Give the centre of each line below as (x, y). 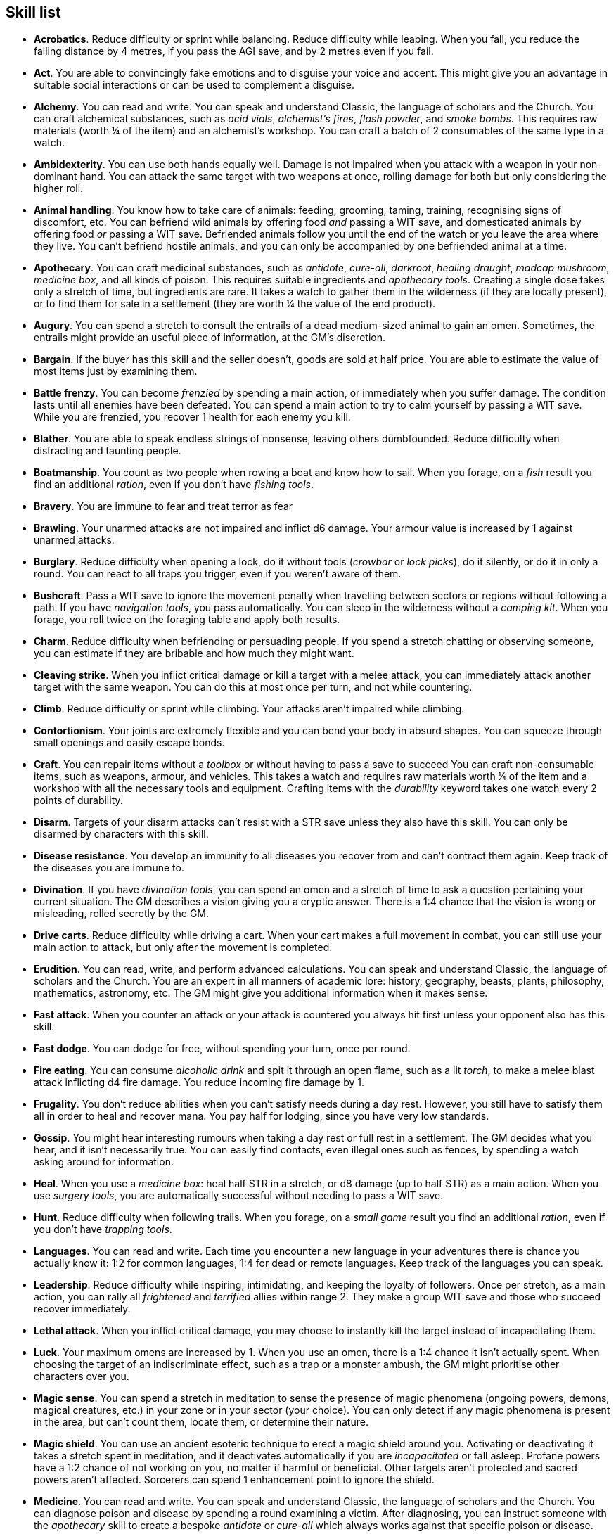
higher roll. (59, 188)
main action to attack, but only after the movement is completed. (183, 947)
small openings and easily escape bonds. (129, 743)
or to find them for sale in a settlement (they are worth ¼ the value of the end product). (235, 304)
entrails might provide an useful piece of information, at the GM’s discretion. (210, 338)
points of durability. (78, 800)
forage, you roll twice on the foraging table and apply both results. (187, 620)
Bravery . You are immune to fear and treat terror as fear (163, 506)
